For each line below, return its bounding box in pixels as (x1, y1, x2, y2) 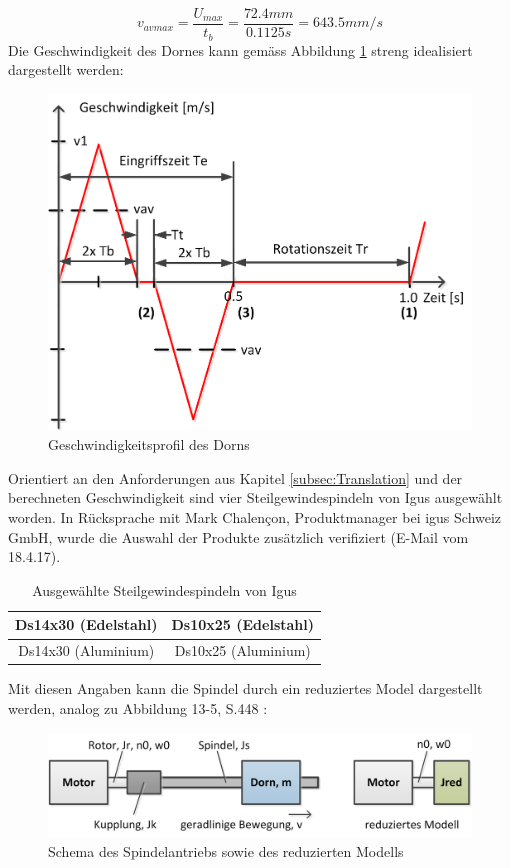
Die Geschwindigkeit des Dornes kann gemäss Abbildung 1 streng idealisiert (8, 39, 473, 60)
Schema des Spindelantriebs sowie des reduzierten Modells (48, 841, 404, 862)
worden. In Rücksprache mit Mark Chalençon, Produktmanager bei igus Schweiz (8, 507, 502, 528)
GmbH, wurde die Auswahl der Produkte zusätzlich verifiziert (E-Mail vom (8, 526, 469, 547)
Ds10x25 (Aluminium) (174, 640, 311, 661)
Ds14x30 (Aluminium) (18, 640, 155, 661)
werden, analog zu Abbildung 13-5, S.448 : (8, 697, 268, 718)
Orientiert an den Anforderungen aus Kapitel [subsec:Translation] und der (8, 467, 463, 488)
